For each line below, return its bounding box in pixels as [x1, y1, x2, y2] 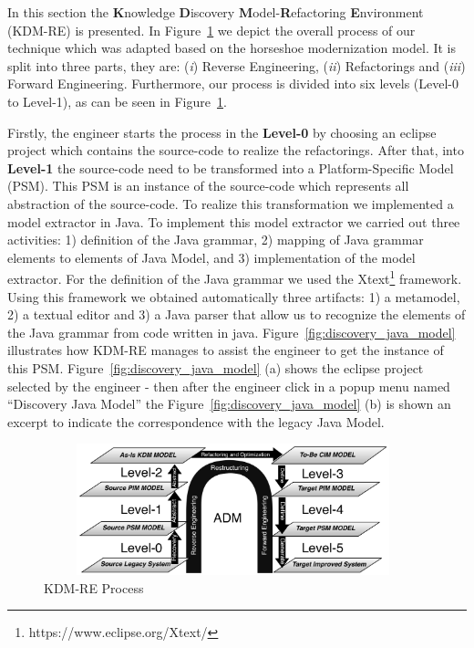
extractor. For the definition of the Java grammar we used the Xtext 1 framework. [7, 267, 462, 287]
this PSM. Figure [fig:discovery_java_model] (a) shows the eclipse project [7, 358, 424, 377]
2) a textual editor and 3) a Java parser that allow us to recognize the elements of [7, 305, 466, 324]
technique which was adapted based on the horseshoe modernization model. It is [7, 38, 456, 57]
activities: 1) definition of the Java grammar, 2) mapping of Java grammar [7, 230, 424, 249]
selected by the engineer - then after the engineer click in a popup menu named [7, 376, 450, 395]
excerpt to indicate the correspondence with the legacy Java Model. [7, 412, 385, 431]
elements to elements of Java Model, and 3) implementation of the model [7, 247, 416, 267]
